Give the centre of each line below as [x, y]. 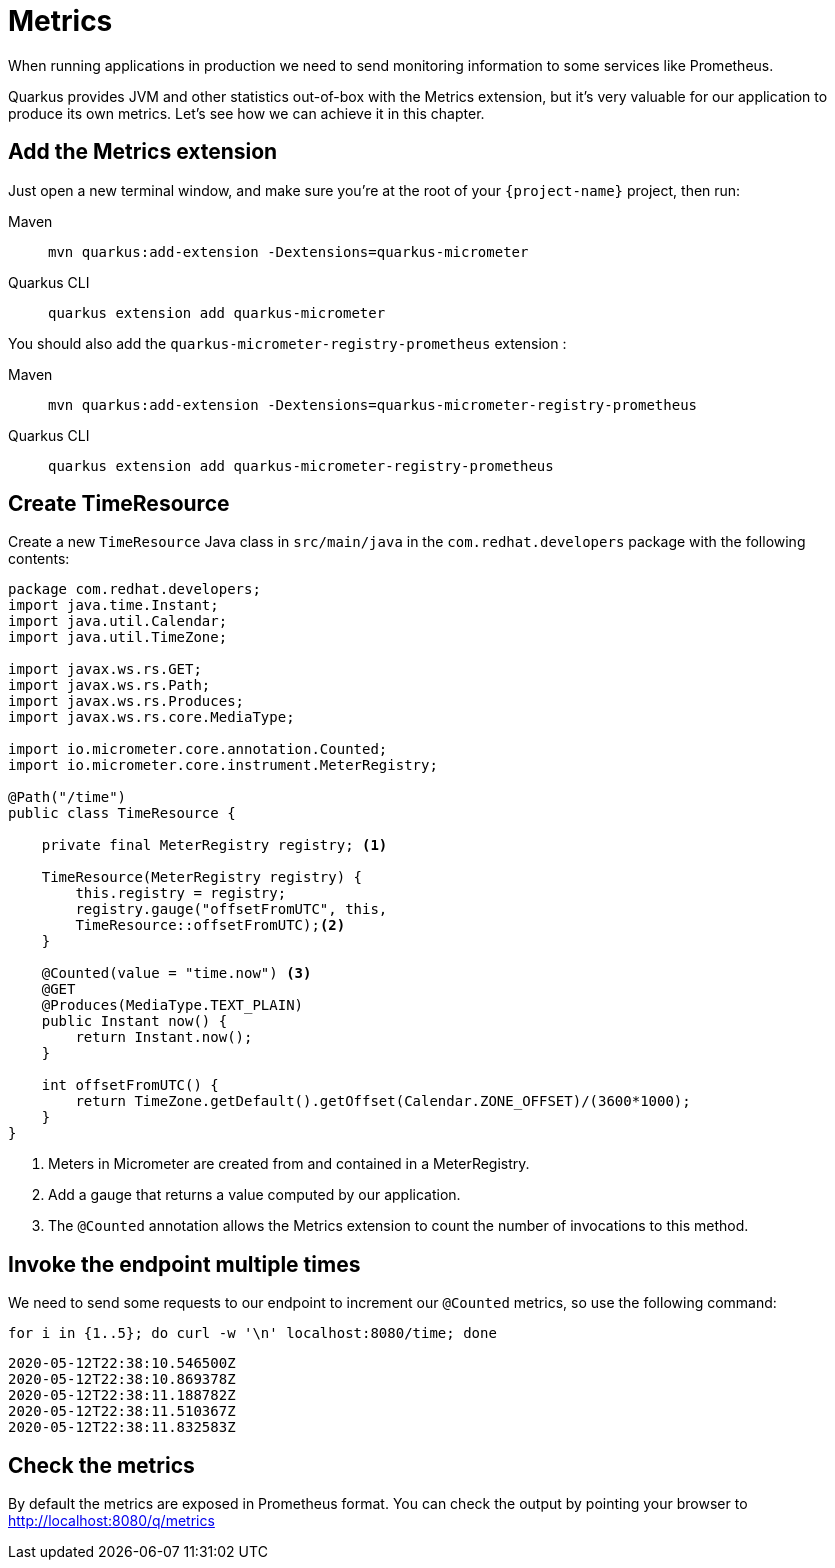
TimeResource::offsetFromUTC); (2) [210, 925]
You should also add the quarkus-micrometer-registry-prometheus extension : [287, 343]
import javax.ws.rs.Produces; [126, 701]
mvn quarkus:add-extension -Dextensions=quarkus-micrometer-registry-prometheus [373, 404]
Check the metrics [101, 1465]
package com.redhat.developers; [134, 589]
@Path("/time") [67, 797]
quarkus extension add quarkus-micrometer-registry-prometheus [301, 465]
